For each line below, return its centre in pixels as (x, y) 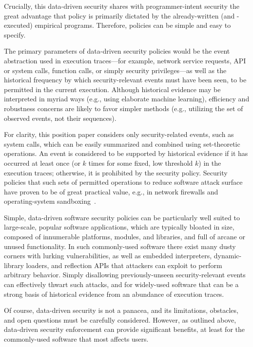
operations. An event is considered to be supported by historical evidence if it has (126, 153)
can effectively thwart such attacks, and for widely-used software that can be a (121, 284)
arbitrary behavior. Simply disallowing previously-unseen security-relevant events (125, 275)
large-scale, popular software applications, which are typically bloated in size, (119, 227)
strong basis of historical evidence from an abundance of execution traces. (114, 294)
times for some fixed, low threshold (141, 163)
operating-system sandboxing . (50, 201)
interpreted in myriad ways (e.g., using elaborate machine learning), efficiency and (127, 99)
